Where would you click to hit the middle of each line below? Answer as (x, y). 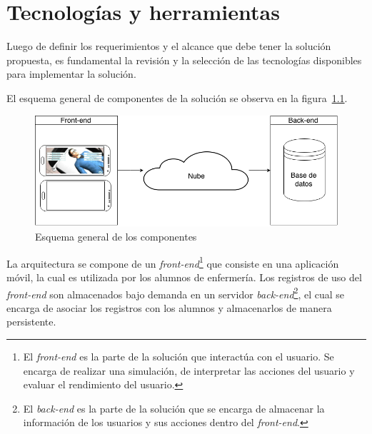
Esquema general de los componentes (116, 237)
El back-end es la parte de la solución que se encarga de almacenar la (174, 408)
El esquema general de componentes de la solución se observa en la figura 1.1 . (177, 97)
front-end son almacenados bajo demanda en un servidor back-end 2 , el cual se (176, 293)
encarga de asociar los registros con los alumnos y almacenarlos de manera (169, 307)
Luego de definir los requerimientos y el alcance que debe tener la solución (169, 46)
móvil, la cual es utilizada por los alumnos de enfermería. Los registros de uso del (184, 277)
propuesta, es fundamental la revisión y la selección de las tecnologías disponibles (184, 60)
